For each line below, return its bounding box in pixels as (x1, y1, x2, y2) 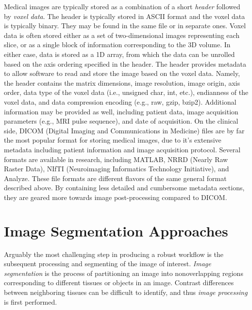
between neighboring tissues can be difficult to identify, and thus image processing (4, 287, 248, 297)
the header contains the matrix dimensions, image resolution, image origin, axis (4, 77, 240, 88)
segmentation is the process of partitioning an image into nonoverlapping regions (4, 268, 243, 278)
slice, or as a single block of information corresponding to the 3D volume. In (4, 39, 231, 50)
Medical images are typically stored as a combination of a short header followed (4, 1, 240, 11)
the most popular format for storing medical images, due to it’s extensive (4, 135, 221, 145)
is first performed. (4, 296, 57, 307)
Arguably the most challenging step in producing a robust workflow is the (4, 249, 223, 259)
